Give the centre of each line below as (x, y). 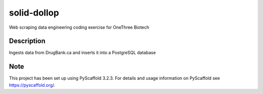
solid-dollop (34, 13)
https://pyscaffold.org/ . (32, 85)
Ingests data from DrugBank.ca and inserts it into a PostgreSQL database (82, 53)
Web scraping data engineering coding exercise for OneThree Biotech (79, 27)
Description (27, 41)
